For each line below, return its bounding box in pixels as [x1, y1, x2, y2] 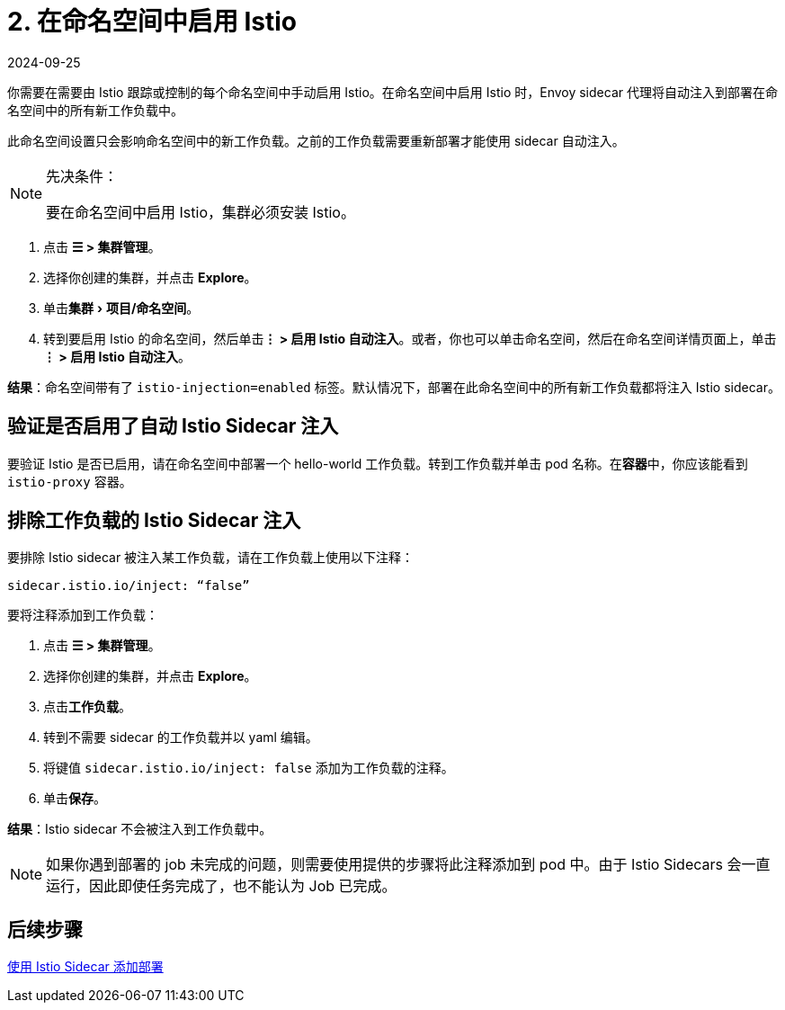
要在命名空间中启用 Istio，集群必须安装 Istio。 [46, 202, 355, 221]
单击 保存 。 [43, 791, 106, 807]
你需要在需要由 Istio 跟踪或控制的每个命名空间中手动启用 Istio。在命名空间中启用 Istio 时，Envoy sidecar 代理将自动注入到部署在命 [7, 84, 778, 100]
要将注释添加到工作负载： [7, 607, 158, 623]
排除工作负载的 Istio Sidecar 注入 [7, 509, 301, 532]
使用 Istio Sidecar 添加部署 [7, 959, 164, 975]
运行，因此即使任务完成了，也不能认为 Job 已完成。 [46, 877, 397, 896]
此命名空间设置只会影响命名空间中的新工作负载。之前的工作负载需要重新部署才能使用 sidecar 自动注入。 [7, 132, 625, 148]
